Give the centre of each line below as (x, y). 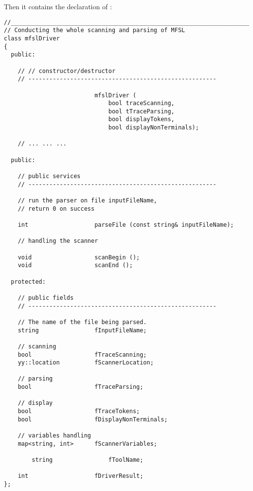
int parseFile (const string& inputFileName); (126, 225)
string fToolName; (88, 460)
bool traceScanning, (141, 103)
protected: (28, 282)
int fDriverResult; (81, 476)
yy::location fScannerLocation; (86, 363)
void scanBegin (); (79, 257)
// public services (49, 176)
